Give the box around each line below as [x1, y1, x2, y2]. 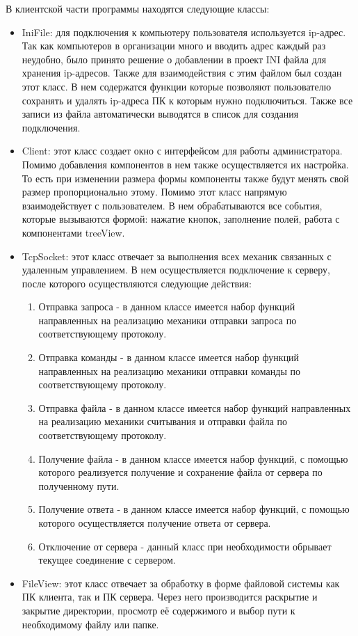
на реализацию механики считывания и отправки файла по [38, 414, 288, 429]
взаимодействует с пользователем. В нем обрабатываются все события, [22, 198, 323, 212]
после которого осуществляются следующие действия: [22, 276, 252, 290]
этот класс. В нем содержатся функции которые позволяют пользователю [22, 79, 332, 93]
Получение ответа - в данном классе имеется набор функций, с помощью [38, 502, 350, 516]
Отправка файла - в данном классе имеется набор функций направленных [38, 400, 351, 415]
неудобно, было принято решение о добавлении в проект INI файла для [22, 51, 327, 66]
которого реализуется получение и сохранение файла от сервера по [38, 465, 323, 479]
